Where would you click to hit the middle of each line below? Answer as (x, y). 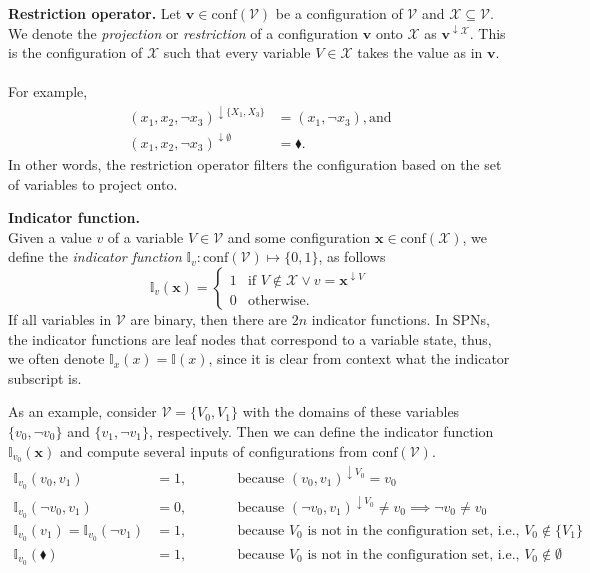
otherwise (276, 301)
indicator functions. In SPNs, (400, 319)
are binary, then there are (208, 319)
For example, (48, 91)
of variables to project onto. (93, 183)
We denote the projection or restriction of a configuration (183, 32)
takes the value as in (420, 52)
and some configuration (299, 236)
